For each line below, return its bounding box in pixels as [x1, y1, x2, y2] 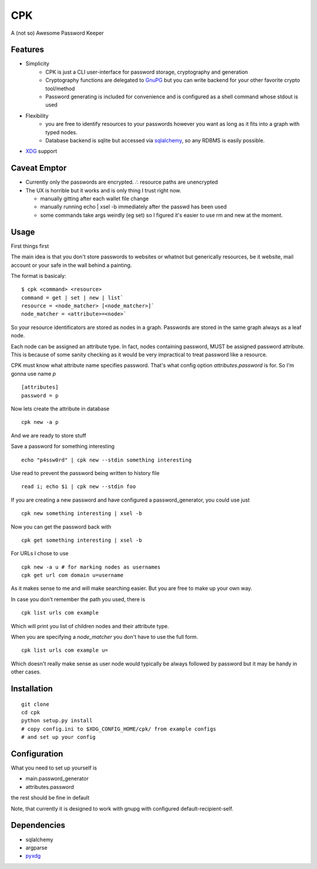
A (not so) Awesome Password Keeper [11, 29, 104, 37]
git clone [21, 701, 49, 708]
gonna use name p [11, 370, 56, 377]
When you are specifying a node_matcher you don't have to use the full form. [11, 633, 198, 641]
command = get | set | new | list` [21, 294, 124, 301]
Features [11, 45, 44, 55]
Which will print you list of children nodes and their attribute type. [11, 622, 170, 629]
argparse [25, 844, 48, 851]
